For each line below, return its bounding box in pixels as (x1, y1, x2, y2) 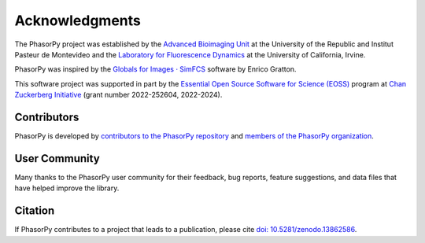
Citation (14, 204, 55, 218)
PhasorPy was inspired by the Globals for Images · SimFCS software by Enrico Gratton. (14, 64, 297, 74)
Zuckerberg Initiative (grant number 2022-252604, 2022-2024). (14, 90, 223, 100)
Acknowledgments (14, 12, 142, 29)
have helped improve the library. (14, 183, 120, 193)
